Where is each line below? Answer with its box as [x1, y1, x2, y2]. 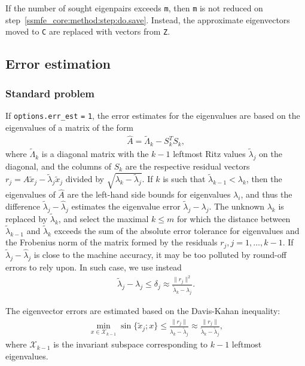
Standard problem [5, 85, 95, 100]
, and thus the [240, 188, 292, 201]
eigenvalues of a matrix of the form [5, 121, 134, 133]
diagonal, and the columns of [5, 159, 112, 172]
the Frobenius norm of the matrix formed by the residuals [5, 236, 218, 248]
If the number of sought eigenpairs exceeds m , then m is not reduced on [5, 2, 263, 14]
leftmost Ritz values [173, 147, 246, 160]
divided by [65, 173, 104, 185]
